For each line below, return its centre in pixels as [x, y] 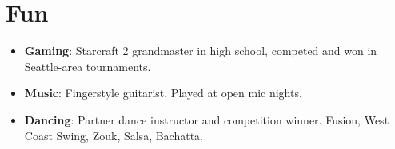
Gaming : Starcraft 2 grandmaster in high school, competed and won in [201, 51]
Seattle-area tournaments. [88, 66]
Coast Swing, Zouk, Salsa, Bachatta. [114, 135]
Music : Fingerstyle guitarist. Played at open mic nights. [163, 93]
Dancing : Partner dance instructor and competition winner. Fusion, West [207, 119]
